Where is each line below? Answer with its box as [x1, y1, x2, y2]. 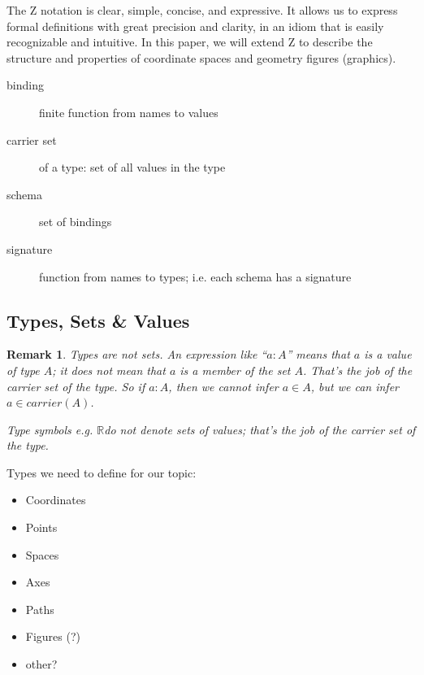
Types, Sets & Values [6, 307, 190, 333]
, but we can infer [310, 377, 400, 394]
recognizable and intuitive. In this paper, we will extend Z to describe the [6, 33, 373, 50]
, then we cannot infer [168, 377, 279, 394]
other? [25, 655, 58, 673]
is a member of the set [180, 361, 291, 378]
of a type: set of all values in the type [39, 159, 226, 176]
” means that [286, 346, 350, 363]
